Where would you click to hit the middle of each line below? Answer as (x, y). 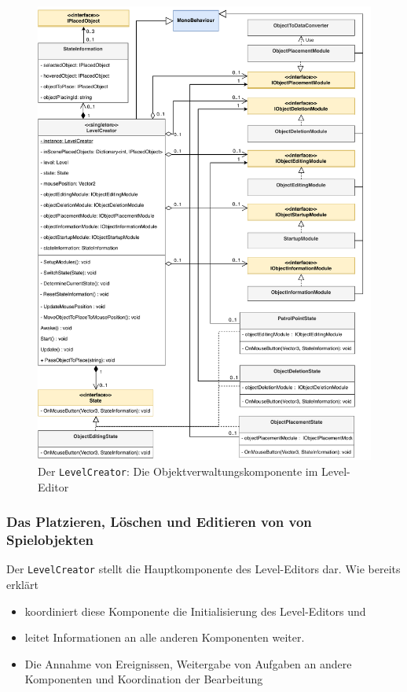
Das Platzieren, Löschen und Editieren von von (159, 522)
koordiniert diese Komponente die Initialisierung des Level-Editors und (195, 611)
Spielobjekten (50, 540)
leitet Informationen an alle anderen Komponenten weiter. (165, 637)
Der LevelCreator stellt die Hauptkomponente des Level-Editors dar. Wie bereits (203, 569)
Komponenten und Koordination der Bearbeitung (144, 679)
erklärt (22, 584)
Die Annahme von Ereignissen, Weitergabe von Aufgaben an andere (188, 663)
